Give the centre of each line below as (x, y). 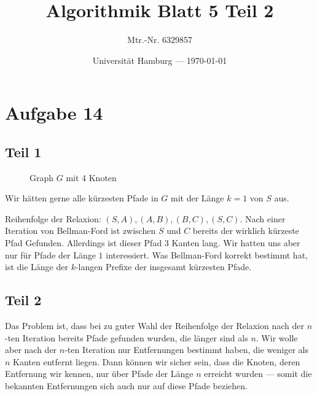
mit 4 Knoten (91, 177)
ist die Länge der (37, 267)
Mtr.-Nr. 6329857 (160, 40)
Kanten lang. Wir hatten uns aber (236, 243)
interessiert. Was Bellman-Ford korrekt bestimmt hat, (207, 254)
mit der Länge (198, 198)
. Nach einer (263, 218)
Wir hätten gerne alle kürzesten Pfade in (82, 198)
